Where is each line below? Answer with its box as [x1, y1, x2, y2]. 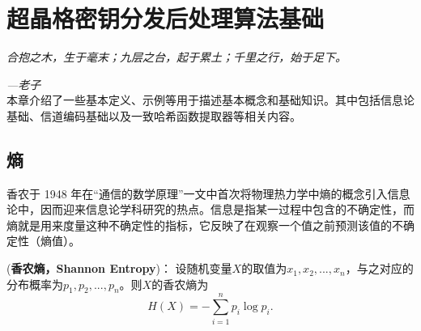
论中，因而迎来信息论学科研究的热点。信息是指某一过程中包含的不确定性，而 [6, 201, 415, 218]
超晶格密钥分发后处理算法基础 [6, 2, 325, 35]
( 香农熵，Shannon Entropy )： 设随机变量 [6, 260, 232, 277]
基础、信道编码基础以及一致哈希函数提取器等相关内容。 [6, 107, 301, 124]
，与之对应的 [345, 260, 414, 277]
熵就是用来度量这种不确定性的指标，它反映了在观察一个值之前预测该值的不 [6, 216, 403, 233]
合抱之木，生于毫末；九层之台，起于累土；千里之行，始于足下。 [6, 49, 347, 66]
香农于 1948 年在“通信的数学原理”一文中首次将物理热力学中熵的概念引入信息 [6, 185, 410, 202]
